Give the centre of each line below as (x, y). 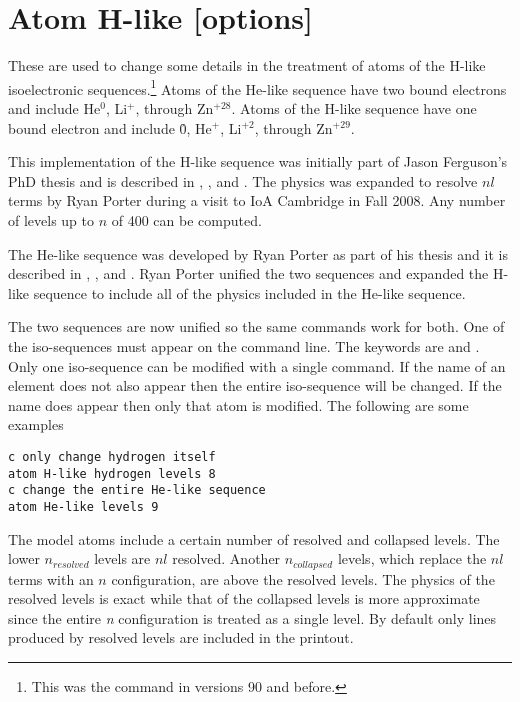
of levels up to (51, 219)
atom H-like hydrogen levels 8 (112, 473)
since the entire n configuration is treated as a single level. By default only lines (252, 617)
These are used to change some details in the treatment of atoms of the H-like (247, 65)
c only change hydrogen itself (112, 456)
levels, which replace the (412, 558)
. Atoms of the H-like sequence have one (354, 107)
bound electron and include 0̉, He (110, 127)
